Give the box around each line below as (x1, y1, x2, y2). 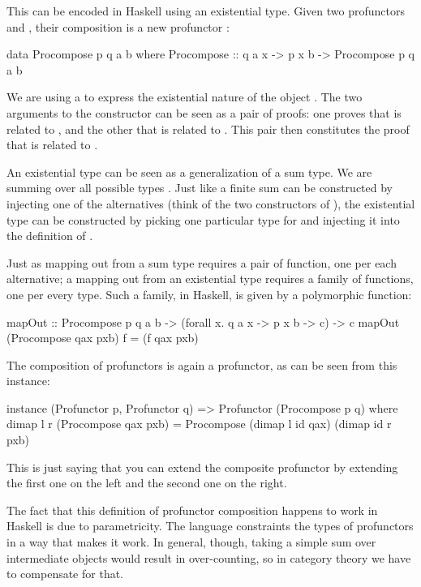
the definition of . (6, 227, 93, 244)
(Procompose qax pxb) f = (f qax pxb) (6, 329, 199, 346)
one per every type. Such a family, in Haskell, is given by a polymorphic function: (6, 285, 412, 302)
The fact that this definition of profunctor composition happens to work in (6, 501, 378, 518)
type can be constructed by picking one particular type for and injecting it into (6, 211, 400, 228)
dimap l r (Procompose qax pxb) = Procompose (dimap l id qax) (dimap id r (6, 415, 392, 432)
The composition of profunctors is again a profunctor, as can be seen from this (6, 356, 397, 373)
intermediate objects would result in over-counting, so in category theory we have (6, 549, 411, 566)
